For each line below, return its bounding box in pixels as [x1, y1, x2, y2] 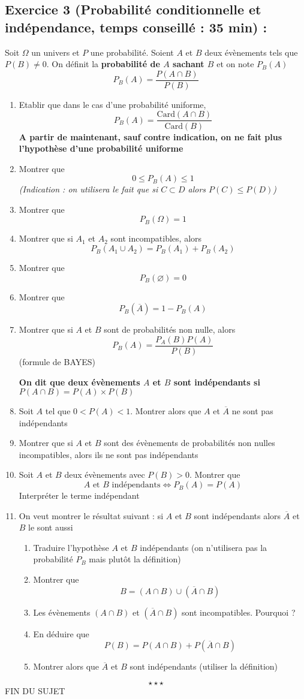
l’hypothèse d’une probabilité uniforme [19, 142, 183, 155]
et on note [216, 58, 254, 70]
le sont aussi [28, 521, 73, 534]
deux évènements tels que [204, 46, 298, 58]
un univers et [31, 46, 80, 58]
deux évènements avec [64, 468, 145, 481]
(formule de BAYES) [19, 355, 96, 367]
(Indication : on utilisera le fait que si [19, 183, 158, 195]
